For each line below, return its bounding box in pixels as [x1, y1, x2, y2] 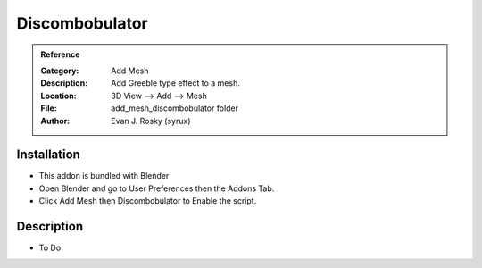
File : [40, 103, 57, 113]
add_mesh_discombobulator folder [111, 103, 239, 113]
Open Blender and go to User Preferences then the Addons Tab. [38, 183, 275, 194]
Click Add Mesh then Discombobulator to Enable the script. [38, 196, 257, 206]
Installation [16, 147, 80, 163]
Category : [40, 65, 79, 76]
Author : [40, 115, 71, 126]
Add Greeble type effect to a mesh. [111, 78, 240, 88]
